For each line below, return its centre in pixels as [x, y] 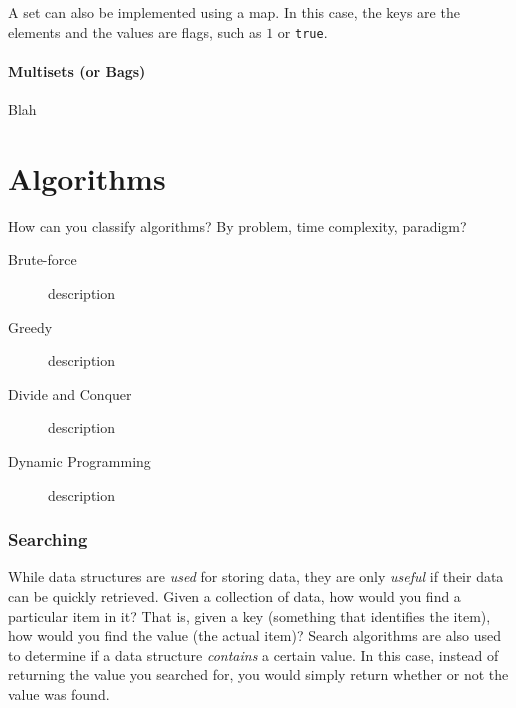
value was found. [59, 693]
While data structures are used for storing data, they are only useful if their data [256, 576]
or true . [302, 31]
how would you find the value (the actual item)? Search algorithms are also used [255, 635]
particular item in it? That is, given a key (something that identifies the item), [249, 615]
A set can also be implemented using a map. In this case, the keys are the [234, 12]
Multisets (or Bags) [77, 70]
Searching [48, 539]
